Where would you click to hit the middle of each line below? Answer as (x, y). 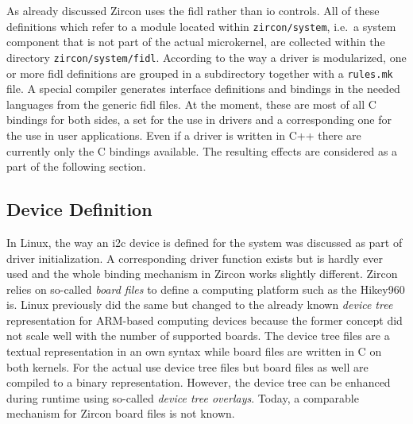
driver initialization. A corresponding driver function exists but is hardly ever (195, 258)
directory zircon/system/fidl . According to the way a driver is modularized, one (206, 57)
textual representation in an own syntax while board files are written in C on (194, 351)
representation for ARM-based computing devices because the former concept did (205, 320)
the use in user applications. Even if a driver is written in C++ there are (184, 135)
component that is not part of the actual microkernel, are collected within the (196, 42)
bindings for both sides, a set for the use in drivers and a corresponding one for (199, 119)
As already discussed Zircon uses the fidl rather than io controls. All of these (193, 10)
